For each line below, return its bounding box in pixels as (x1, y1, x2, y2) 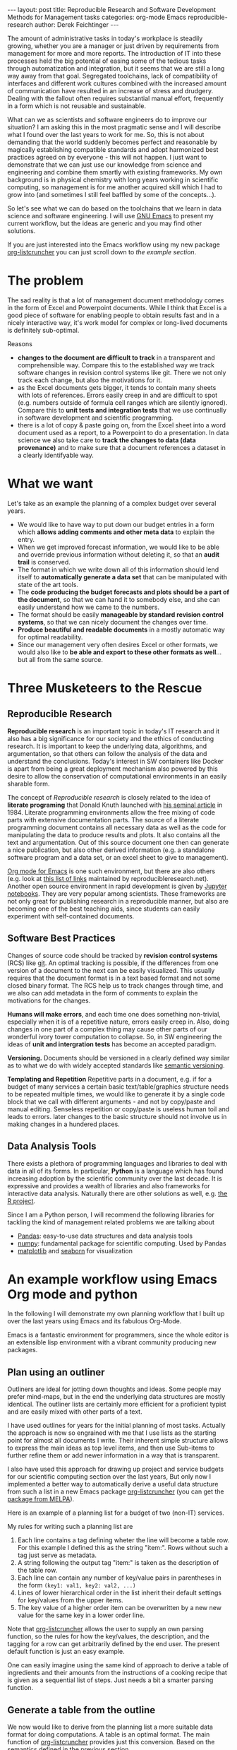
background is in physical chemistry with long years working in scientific (7, 175, 219, 184)
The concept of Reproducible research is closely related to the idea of (7, 793, 211, 801)
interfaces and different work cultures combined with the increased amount (7, 79, 227, 88)
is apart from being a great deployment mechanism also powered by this (7, 764, 219, 773)
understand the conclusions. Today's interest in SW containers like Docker (7, 757, 224, 765)
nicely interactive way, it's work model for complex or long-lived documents (7, 318, 228, 326)
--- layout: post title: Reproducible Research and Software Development (7, 6, 217, 13)
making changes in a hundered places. (7, 1120, 120, 1128)
